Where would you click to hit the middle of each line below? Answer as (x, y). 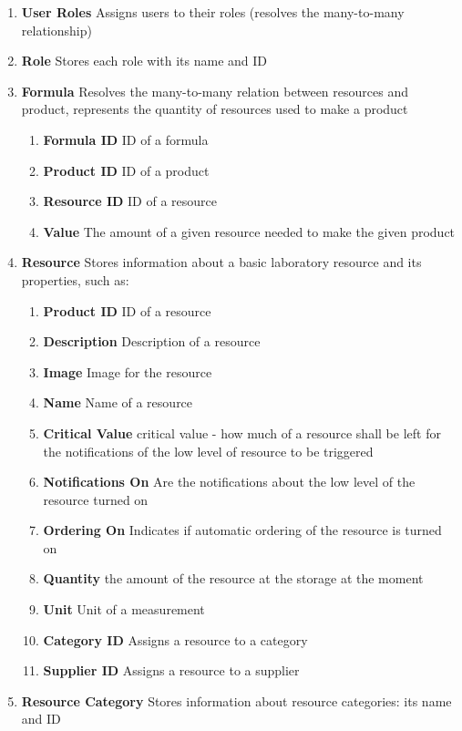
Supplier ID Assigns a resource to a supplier (171, 670)
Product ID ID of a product (126, 170)
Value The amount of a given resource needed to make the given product (249, 231)
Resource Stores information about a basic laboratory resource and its (221, 262)
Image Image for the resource (128, 371)
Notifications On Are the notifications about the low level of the (229, 482)
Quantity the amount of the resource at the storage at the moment (233, 578)
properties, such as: (75, 279)
